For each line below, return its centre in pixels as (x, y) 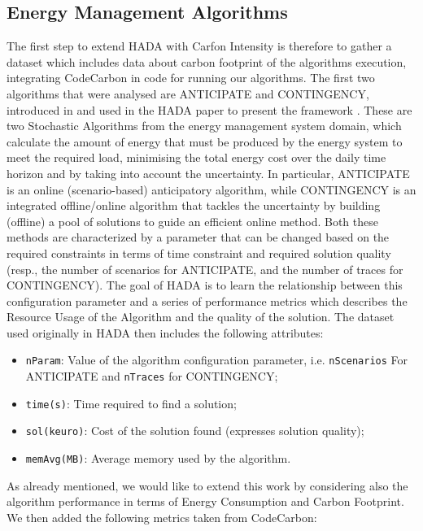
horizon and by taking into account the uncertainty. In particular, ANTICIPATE (208, 173)
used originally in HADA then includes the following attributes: (165, 332)
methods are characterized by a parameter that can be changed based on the (198, 237)
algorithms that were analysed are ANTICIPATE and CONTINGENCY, (188, 93)
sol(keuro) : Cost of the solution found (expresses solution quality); (195, 431)
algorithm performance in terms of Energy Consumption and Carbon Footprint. (205, 501)
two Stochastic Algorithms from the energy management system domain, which (204, 126)
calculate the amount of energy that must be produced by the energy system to (205, 141)
